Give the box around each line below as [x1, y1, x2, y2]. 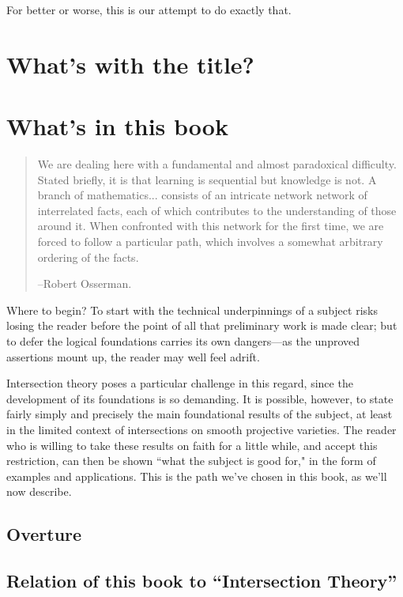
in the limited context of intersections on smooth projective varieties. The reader [6, 421, 397, 437]
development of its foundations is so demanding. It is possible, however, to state [6, 390, 394, 406]
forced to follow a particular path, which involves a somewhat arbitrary [37, 233, 383, 250]
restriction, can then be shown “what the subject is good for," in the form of [6, 452, 376, 469]
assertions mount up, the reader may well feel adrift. [6, 348, 260, 365]
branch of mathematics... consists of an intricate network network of [37, 187, 367, 203]
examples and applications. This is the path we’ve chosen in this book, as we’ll [6, 467, 387, 484]
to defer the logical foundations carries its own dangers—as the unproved [6, 333, 360, 350]
